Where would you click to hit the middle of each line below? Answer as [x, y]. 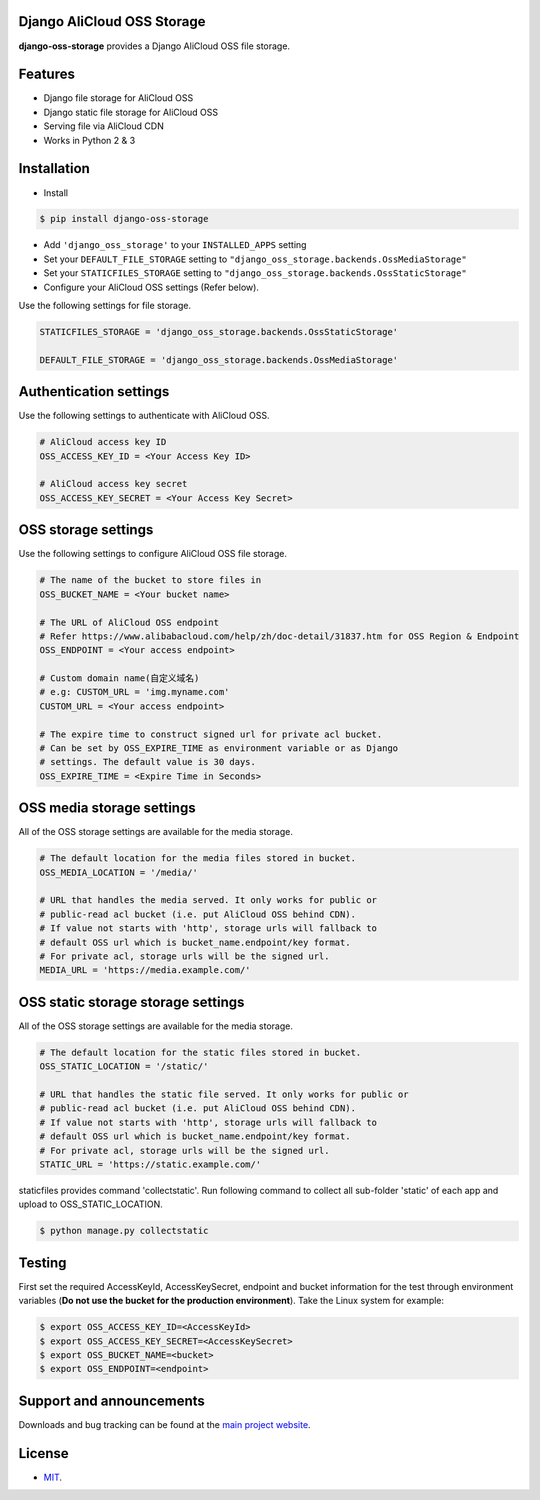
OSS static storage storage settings [131, 1001]
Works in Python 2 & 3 [89, 140]
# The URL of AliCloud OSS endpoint [129, 622]
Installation [54, 168]
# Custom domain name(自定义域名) [119, 678]
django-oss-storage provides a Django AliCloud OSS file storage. [154, 46]
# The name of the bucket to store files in [150, 580]
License [43, 1453]
